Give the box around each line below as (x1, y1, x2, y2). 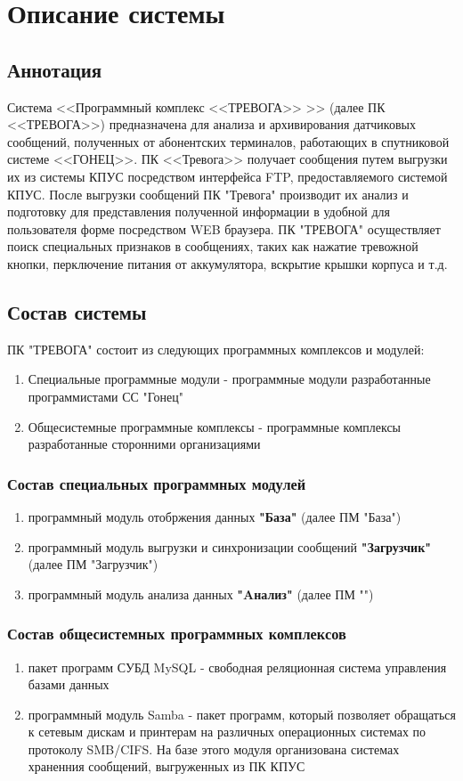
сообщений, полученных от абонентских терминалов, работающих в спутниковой (7, 132, 450, 151)
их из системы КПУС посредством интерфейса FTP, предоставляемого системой (7, 167, 448, 185)
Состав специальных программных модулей (7, 472, 306, 494)
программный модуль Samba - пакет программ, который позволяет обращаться (28, 704, 457, 723)
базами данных (28, 675, 110, 694)
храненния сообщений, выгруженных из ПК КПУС (28, 757, 305, 776)
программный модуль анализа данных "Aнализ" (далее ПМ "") (28, 584, 374, 603)
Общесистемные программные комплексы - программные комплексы (28, 417, 402, 435)
